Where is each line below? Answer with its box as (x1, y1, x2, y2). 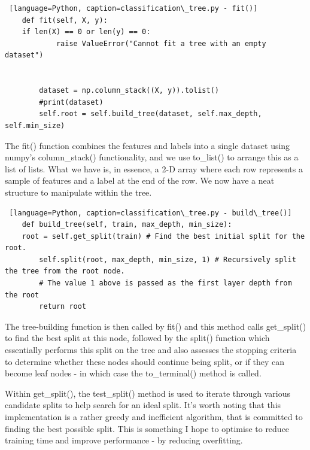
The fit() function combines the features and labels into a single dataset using (5, 139, 290, 151)
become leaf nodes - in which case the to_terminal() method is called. (5, 367, 262, 379)
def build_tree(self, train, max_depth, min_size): (22, 220, 232, 229)
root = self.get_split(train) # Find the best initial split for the (22, 232, 305, 241)
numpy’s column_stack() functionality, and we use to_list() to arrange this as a (5, 151, 299, 163)
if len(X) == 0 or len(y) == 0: (22, 28, 151, 37)
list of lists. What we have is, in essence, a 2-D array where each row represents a (5, 162, 303, 175)
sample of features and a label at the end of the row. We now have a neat (5, 174, 275, 187)
